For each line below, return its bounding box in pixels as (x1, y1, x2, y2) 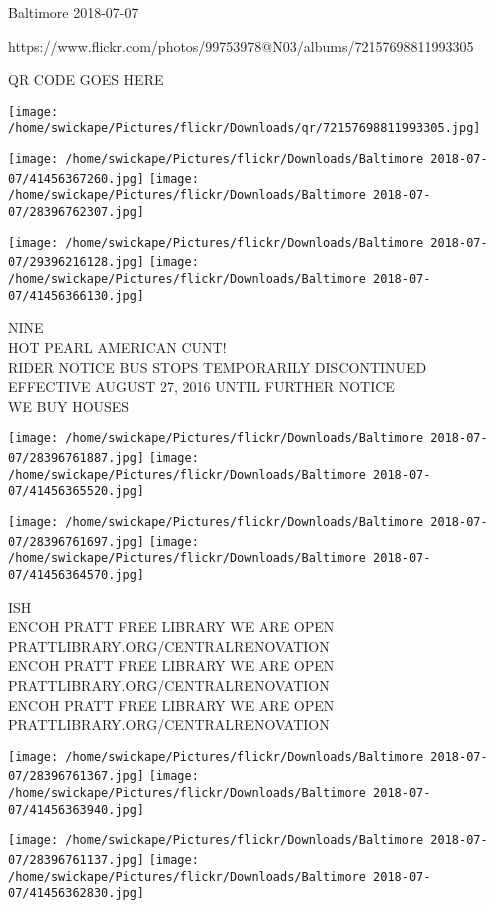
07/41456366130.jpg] (8, 288, 145, 303)
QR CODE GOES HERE (8, 69, 164, 90)
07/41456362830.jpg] (8, 886, 145, 901)
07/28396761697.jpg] (8, 534, 145, 549)
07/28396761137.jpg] (8, 853, 145, 867)
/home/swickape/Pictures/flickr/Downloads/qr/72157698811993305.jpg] (8, 121, 481, 136)
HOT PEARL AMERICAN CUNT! (8, 336, 227, 357)
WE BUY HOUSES (8, 395, 130, 416)
